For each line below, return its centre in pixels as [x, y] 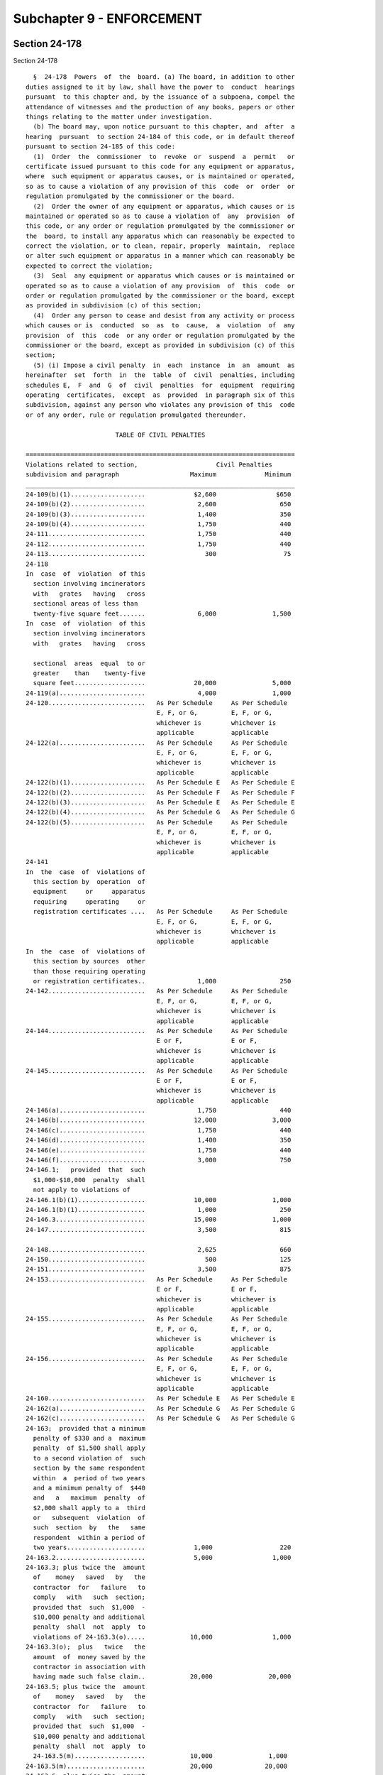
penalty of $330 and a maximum [89, 1438]
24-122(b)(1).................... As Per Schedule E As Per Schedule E [160, 782]
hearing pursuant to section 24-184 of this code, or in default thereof [160, 136]
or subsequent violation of [89, 1518]
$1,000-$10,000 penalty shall [89, 1180]
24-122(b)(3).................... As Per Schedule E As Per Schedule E [160, 802]
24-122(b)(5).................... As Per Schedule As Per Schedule [157, 822]
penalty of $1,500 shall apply [89, 1448]
